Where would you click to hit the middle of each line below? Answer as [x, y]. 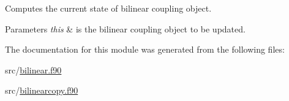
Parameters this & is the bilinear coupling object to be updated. [125, 28]
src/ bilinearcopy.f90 [42, 90]
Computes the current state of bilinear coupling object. [108, 8]
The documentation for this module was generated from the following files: [145, 49]
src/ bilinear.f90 [33, 69]
